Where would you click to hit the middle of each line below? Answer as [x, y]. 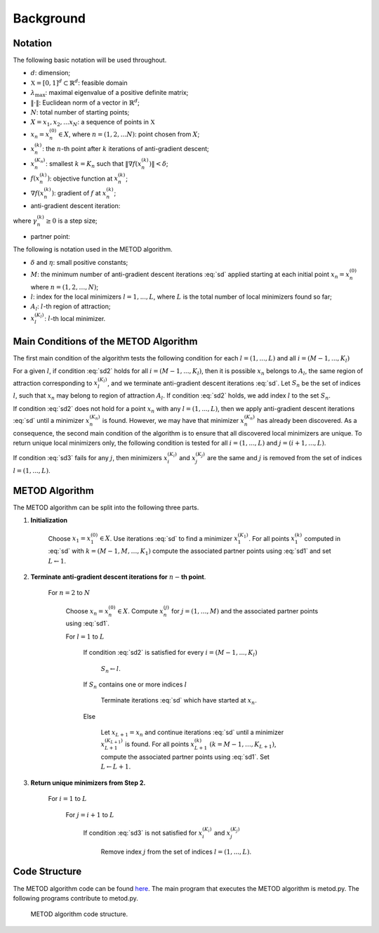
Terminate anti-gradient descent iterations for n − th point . [118, 577]
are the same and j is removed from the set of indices [285, 458]
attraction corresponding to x [55, 383]
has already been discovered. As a [307, 420]
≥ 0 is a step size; [72, 221]
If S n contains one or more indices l [135, 685]
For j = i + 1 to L [90, 814]
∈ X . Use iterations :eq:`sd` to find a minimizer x [169, 538]
